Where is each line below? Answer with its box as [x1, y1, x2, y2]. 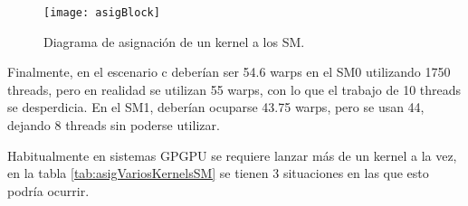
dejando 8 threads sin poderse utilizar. [7, 116, 220, 135]
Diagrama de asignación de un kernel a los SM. [43, 32, 305, 51]
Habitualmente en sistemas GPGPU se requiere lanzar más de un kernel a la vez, [7, 145, 457, 164]
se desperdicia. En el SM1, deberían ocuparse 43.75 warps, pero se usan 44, [7, 98, 425, 117]
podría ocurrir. [7, 181, 90, 200]
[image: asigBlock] [43, 6, 160, 19]
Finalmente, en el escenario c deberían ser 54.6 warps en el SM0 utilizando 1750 [7, 62, 451, 81]
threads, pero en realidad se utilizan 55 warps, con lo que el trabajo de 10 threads [7, 80, 462, 98]
